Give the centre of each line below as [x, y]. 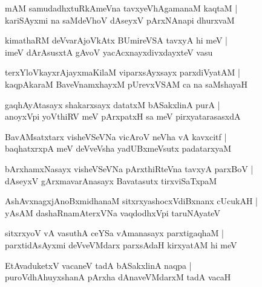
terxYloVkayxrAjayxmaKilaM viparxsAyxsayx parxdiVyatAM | [123, 72]
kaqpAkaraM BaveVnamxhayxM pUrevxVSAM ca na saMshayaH [126, 84]
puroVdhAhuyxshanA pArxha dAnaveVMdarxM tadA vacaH [118, 277]
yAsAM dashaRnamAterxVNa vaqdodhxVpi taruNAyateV [113, 212]
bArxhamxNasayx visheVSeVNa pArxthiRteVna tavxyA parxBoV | [129, 168]
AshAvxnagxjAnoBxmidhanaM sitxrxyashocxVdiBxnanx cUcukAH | [132, 201]
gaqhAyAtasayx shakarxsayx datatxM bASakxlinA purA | [113, 104]
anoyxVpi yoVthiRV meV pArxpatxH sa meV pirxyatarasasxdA [123, 116]
